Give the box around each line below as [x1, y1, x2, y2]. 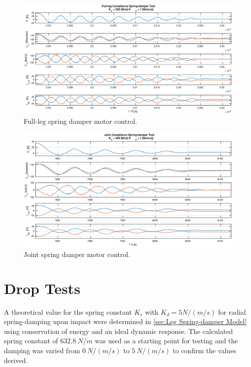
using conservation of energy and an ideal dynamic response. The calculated [4, 326, 233, 336]
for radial [218, 306, 246, 317]
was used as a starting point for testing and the [94, 335, 238, 346]
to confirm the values [173, 345, 236, 355]
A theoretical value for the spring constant [4, 306, 132, 317]
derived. [4, 355, 28, 365]
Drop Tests [4, 278, 81, 298]
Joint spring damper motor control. [24, 249, 130, 259]
